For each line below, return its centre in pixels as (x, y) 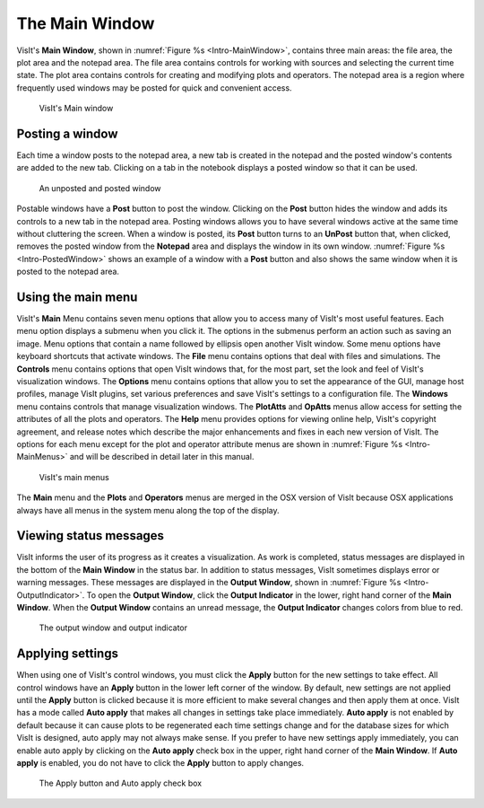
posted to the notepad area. (68, 272)
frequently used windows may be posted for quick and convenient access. (154, 88)
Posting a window (67, 133)
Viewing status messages (91, 536)
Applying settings (67, 654)
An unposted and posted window (100, 188)
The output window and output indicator (113, 628)
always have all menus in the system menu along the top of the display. (148, 510)
